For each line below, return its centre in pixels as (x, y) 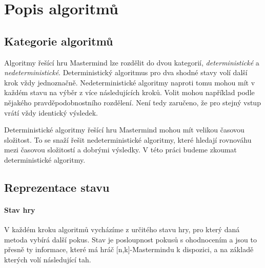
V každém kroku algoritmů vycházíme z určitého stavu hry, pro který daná (122, 229)
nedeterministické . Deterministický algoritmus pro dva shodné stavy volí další (126, 72)
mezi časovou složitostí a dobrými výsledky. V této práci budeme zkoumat (120, 150)
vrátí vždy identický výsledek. (51, 112)
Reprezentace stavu (57, 187)
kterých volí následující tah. (48, 259)
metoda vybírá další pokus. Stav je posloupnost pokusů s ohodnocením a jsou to (130, 239)
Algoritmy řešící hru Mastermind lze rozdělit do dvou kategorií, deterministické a (132, 62)
